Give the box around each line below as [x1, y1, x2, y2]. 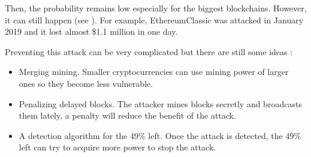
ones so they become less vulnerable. [19, 77, 153, 89]
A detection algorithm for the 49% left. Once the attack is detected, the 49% [19, 129, 301, 141]
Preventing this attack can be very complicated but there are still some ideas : [5, 45, 293, 58]
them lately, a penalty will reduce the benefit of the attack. [19, 109, 236, 122]
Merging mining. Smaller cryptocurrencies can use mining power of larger [19, 65, 289, 78]
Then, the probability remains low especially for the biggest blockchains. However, [5, 2, 307, 14]
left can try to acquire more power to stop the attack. [19, 141, 216, 153]
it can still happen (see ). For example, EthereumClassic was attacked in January [5, 13, 304, 26]
